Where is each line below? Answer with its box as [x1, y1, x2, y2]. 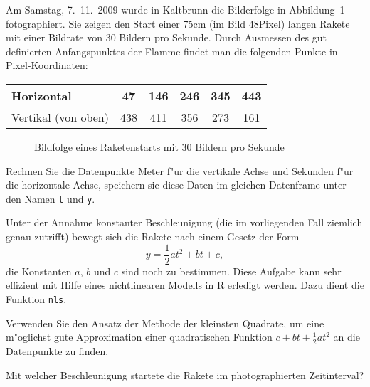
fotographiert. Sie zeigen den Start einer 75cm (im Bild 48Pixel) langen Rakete [6, 16, 350, 31]
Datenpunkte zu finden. [6, 343, 109, 358]
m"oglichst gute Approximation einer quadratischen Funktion [6, 329, 273, 344]
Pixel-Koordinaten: [6, 58, 88, 73]
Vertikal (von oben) [11, 108, 109, 125]
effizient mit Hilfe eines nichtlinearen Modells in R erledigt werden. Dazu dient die [6, 277, 364, 292]
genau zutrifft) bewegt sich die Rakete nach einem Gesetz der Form [6, 229, 300, 243]
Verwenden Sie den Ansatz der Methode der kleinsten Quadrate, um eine [6, 315, 324, 330]
